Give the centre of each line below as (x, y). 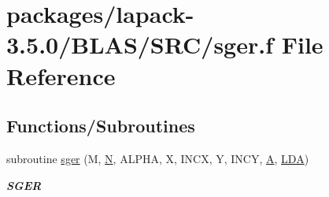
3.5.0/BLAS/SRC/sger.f (140, 45)
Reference (61, 75)
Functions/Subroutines (101, 126)
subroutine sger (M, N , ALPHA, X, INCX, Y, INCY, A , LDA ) (158, 158)
